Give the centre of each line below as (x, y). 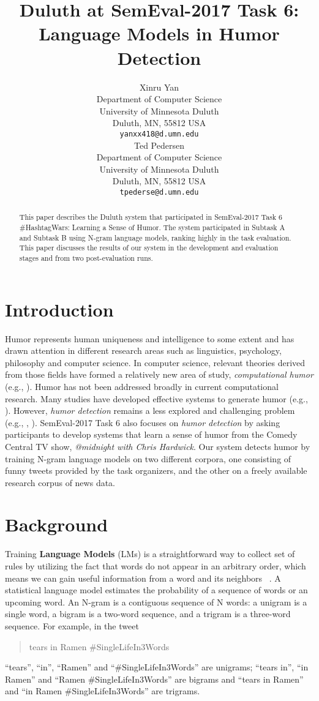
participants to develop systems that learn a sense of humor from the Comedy (151, 434)
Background (57, 524)
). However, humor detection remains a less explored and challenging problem (150, 410)
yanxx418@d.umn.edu (159, 134)
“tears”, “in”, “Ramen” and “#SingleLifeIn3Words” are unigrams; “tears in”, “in (157, 667)
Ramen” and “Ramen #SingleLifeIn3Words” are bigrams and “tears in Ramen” (154, 679)
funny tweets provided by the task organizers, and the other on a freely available (156, 470)
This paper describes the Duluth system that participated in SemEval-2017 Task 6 (151, 217)
